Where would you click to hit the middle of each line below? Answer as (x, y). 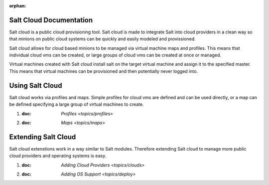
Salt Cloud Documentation (51, 20)
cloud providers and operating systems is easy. (58, 156)
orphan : (18, 6)
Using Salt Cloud (36, 86)
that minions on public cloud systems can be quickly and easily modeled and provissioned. (103, 39)
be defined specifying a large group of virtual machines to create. (76, 104)
